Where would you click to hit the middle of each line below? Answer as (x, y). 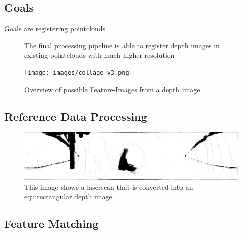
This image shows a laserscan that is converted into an (109, 186)
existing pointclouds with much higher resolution (100, 55)
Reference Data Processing (76, 116)
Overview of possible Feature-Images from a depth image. (113, 89)
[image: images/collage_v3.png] (78, 73)
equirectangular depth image (68, 197)
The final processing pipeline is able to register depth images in (122, 45)
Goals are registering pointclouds (55, 28)
